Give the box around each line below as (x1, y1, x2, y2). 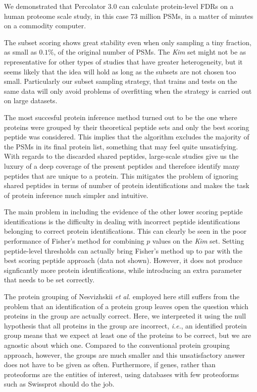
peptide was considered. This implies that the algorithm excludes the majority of (4, 131, 250, 142)
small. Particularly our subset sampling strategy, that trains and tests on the (4, 76, 237, 86)
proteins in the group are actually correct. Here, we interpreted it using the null (4, 311, 246, 321)
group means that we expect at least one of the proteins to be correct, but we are (4, 330, 251, 340)
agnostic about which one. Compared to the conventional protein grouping (4, 340, 230, 350)
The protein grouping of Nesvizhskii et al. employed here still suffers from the (4, 291, 240, 302)
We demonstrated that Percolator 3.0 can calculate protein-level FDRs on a (4, 1, 234, 11)
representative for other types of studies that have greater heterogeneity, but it (4, 56, 243, 66)
